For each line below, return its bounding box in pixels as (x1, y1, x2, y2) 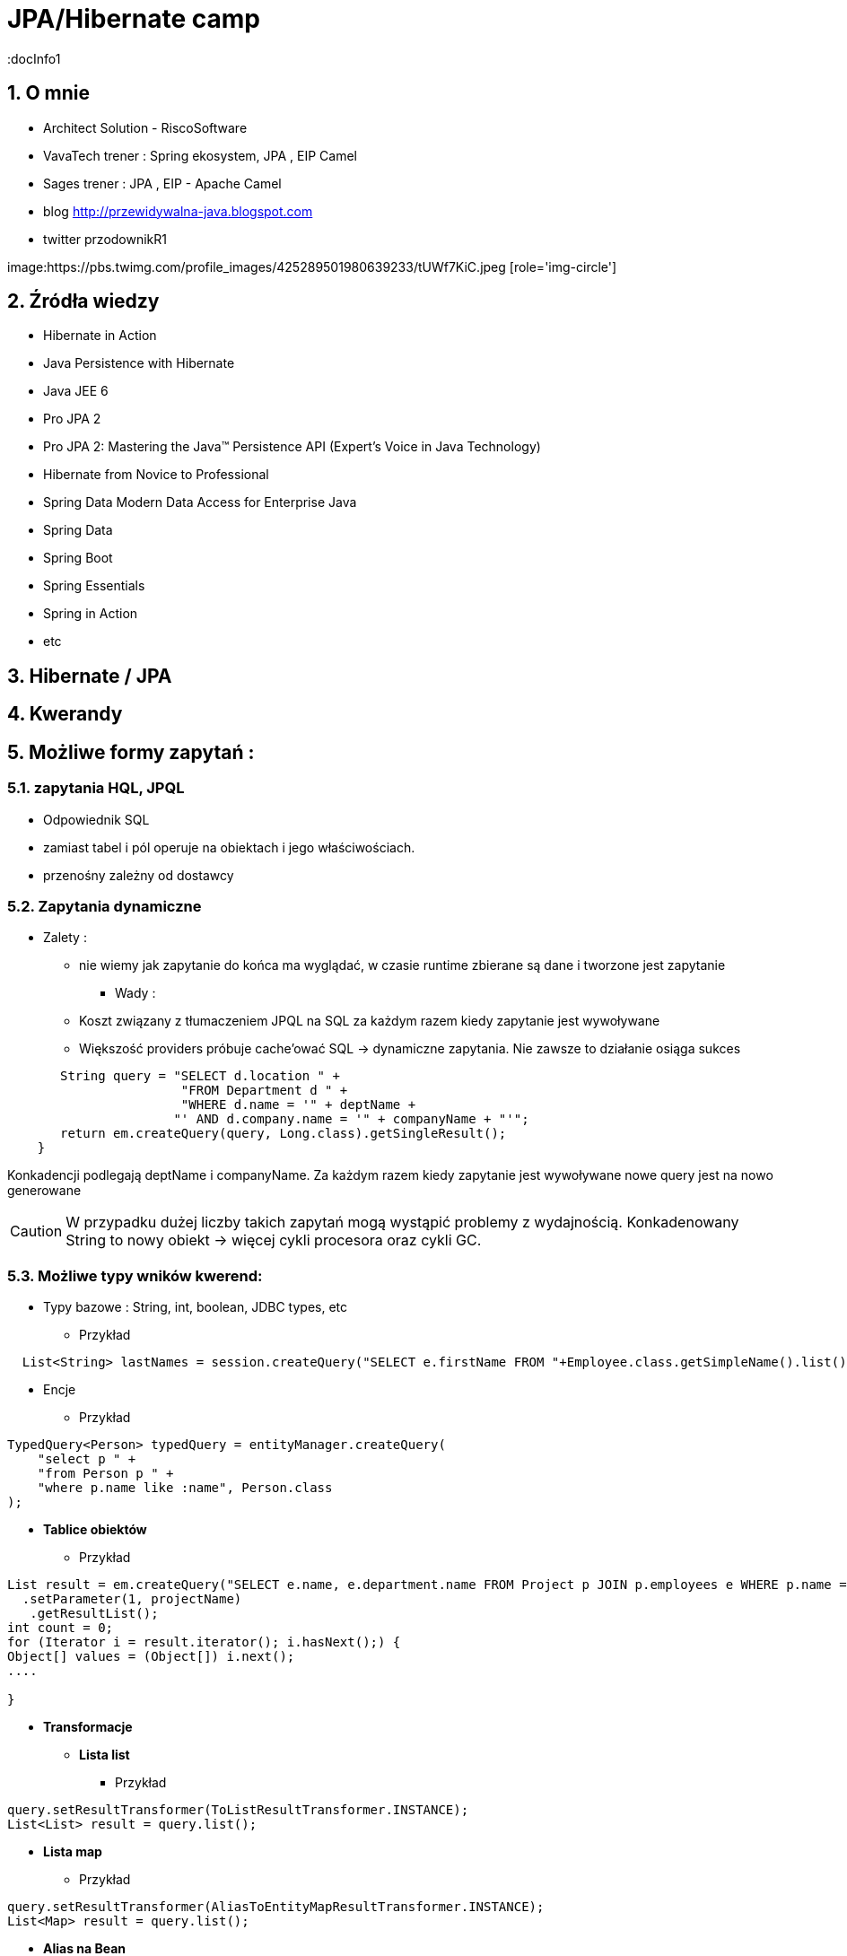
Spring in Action (43, 606, 138, 622)
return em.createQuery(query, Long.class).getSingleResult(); (60, 1126, 507, 1141)
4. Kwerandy (7, 703, 123, 726)
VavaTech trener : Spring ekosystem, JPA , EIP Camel (43, 147, 358, 163)
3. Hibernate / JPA (7, 664, 172, 687)
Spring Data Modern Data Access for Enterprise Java (43, 494, 357, 511)
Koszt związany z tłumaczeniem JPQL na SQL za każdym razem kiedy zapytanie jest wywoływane (79, 1013, 660, 1029)
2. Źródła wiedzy (7, 290, 160, 313)
